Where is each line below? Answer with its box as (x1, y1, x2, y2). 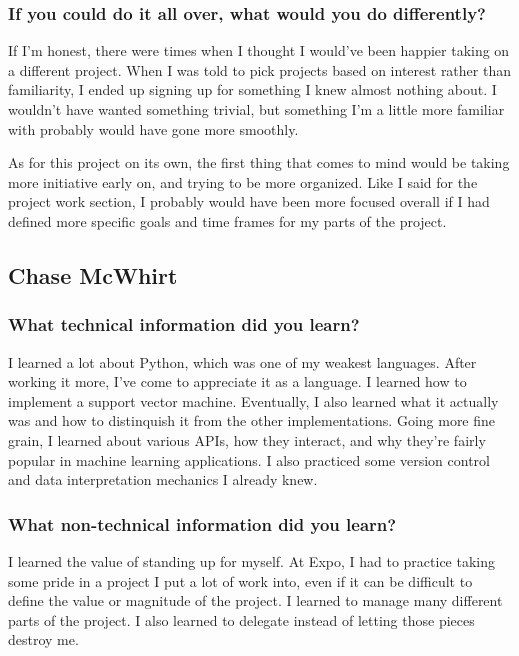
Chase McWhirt (8, 259, 178, 290)
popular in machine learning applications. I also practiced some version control (8, 449, 490, 470)
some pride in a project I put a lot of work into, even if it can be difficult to (8, 570, 473, 591)
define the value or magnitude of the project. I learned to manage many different (8, 590, 503, 611)
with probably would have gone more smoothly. (8, 118, 299, 139)
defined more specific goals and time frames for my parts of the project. (8, 210, 447, 231)
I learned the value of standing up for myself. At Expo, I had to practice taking (8, 550, 495, 571)
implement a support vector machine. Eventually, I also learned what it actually (8, 390, 499, 411)
